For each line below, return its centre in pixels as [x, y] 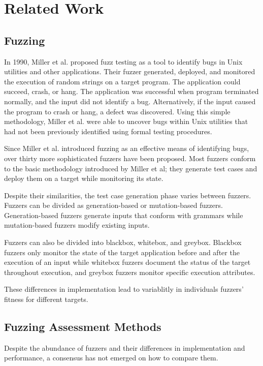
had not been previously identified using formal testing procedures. [108, 131]
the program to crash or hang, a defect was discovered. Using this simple [117, 111]
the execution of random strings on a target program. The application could [122, 81]
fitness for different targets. [46, 299]
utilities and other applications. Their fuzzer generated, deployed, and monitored [130, 71]
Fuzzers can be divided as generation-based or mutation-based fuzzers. [113, 205]
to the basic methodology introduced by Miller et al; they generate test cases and [131, 168]
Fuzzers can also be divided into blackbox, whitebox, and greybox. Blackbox [123, 242]
